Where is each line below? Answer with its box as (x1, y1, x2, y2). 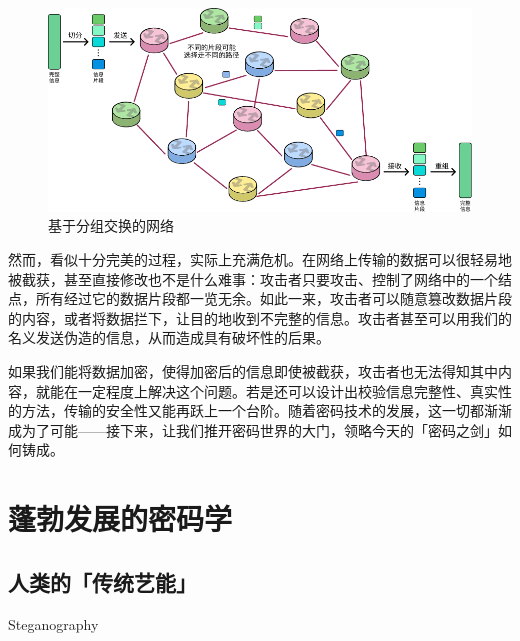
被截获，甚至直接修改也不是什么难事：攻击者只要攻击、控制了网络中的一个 (8, 268, 498, 289)
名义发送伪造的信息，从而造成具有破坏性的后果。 (8, 327, 330, 348)
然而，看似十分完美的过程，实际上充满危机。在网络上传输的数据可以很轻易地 (8, 249, 512, 270)
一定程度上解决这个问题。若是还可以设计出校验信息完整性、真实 (77, 380, 498, 401)
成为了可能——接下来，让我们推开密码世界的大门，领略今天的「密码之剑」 (8, 419, 498, 440)
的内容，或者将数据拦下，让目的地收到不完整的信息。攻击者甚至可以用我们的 (8, 307, 512, 328)
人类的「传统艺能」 (8, 566, 197, 597)
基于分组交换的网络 (48, 215, 174, 236)
